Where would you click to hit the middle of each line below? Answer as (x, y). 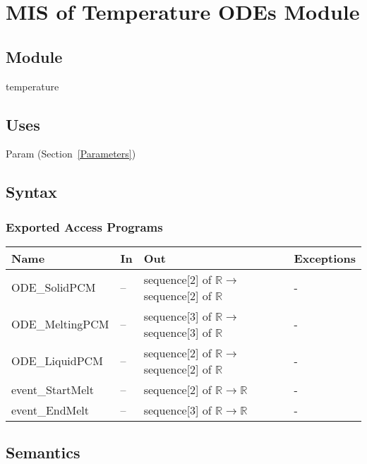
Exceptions (325, 258)
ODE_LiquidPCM (57, 361)
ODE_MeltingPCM (60, 324)
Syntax (31, 192)
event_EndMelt (50, 410)
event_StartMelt (53, 389)
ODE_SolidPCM (54, 287)
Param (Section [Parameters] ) (71, 154)
